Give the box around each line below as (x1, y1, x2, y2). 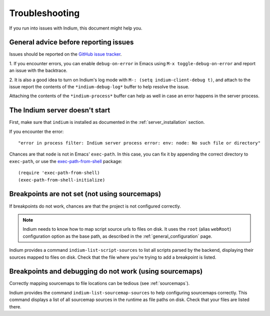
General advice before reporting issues (9, 38, 134, 47)
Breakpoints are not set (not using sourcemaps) (9, 190, 161, 198)
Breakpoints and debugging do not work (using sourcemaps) (9, 267, 203, 276)
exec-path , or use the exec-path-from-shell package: (9, 158, 122, 164)
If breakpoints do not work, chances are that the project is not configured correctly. (9, 203, 181, 209)
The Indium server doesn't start (9, 106, 110, 115)
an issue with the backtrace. (9, 68, 67, 74)
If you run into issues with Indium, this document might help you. (9, 25, 142, 31)
